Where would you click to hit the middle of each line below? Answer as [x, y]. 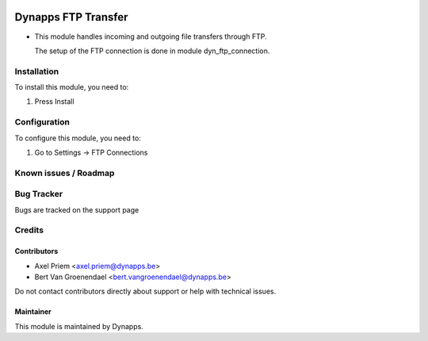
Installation [37, 71]
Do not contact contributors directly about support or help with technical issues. [145, 291]
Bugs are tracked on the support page [77, 209]
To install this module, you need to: [72, 87]
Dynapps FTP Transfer [71, 17]
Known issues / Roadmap [65, 173]
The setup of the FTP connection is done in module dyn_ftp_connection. [152, 51]
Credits [29, 230]
